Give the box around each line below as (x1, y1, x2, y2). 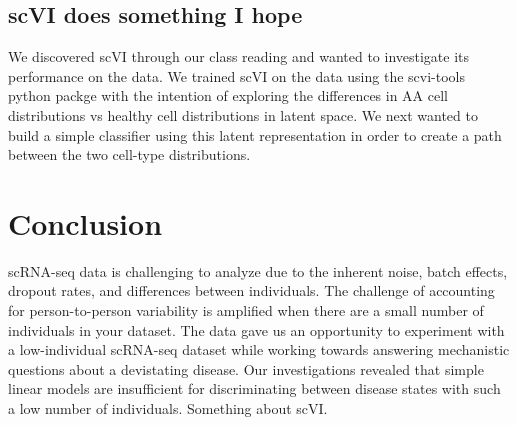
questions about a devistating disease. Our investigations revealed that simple (8, 358, 484, 379)
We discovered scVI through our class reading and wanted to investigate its (8, 46, 470, 67)
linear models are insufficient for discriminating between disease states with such (8, 378, 501, 399)
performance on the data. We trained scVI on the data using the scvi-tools (8, 65, 465, 86)
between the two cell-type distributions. (8, 144, 251, 165)
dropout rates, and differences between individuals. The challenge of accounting (8, 280, 495, 301)
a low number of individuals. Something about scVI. (8, 398, 328, 419)
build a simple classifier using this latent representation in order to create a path (8, 124, 502, 145)
